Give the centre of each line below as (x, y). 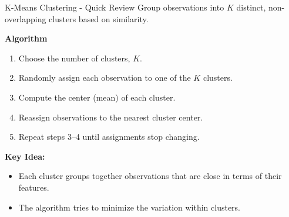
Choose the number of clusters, (74, 58)
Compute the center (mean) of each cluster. (97, 97)
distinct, (251, 7)
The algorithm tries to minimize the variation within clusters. (130, 207)
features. (34, 187)
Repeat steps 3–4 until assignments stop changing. (109, 137)
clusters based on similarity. (99, 18)
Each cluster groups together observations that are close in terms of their (150, 176)
